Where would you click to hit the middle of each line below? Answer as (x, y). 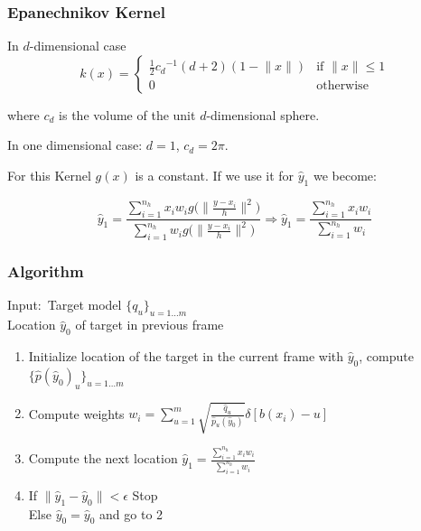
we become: (345, 175)
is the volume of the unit (127, 114)
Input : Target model (65, 305)
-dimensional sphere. (263, 114)
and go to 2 (131, 513)
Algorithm (46, 271)
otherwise (342, 86)
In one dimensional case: (75, 145)
